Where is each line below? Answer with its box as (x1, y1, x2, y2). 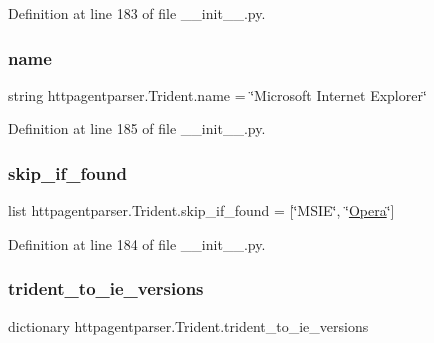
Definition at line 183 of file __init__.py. (8, 3, 266, 23)
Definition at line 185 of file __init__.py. (8, 118, 266, 139)
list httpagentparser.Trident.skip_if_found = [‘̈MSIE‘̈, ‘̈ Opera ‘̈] (8, 200, 395, 221)
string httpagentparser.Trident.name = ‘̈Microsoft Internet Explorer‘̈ (8, 84, 427, 105)
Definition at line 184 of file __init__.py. (8, 233, 266, 254)
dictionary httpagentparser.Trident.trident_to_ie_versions (8, 315, 369, 336)
